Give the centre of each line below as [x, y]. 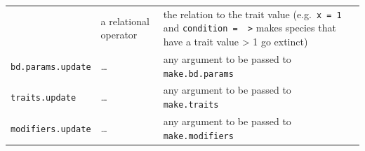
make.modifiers [198, 136]
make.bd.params [198, 74]
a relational [125, 21]
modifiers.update [51, 129]
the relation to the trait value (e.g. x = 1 [252, 14]
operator [119, 35]
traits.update [44, 98]
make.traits [191, 105]
